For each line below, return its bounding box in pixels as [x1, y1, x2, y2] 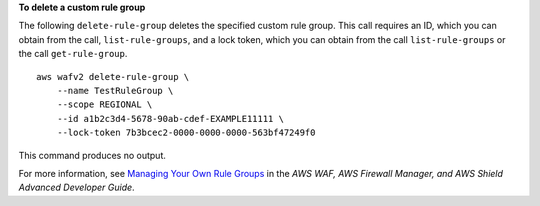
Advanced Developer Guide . [18, 181, 135, 194]
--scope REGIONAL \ [56, 99, 153, 110]
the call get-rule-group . [18, 48, 128, 60]
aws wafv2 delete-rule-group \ [36, 71, 190, 82]
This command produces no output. [18, 149, 167, 161]
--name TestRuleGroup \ [56, 85, 174, 96]
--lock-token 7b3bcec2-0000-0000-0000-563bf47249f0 [56, 127, 316, 139]
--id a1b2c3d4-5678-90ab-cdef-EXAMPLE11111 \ [56, 113, 285, 124]
